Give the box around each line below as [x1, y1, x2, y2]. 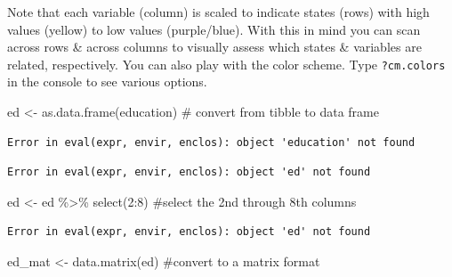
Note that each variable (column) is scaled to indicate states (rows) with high [7, 3, 430, 20]
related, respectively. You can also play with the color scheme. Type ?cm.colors [7, 54, 446, 73]
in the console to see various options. [7, 72, 207, 91]
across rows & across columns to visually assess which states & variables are [7, 37, 422, 56]
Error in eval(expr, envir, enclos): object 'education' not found [7, 135, 416, 149]
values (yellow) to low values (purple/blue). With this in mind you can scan [7, 20, 421, 38]
